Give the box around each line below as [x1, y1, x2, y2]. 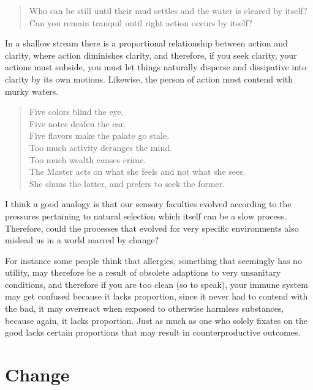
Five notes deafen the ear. [29, 117, 126, 130]
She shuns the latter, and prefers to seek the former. [29, 177, 225, 189]
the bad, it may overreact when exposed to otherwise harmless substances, [5, 302, 284, 315]
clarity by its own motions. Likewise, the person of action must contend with [5, 72, 293, 85]
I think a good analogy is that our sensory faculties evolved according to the [5, 197, 292, 210]
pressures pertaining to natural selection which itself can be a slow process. [5, 209, 287, 222]
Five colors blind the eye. [29, 105, 124, 118]
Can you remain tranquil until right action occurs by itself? [29, 16, 252, 29]
